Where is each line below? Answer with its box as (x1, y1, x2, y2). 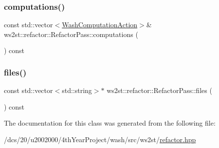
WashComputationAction (62, 19, 138, 30)
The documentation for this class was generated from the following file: (4, 118, 216, 128)
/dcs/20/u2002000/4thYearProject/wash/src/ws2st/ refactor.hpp (4, 134, 196, 144)
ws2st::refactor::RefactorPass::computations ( (4, 29, 138, 39)
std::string (62, 85, 92, 95)
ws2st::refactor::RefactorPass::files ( (107, 85, 212, 95)
